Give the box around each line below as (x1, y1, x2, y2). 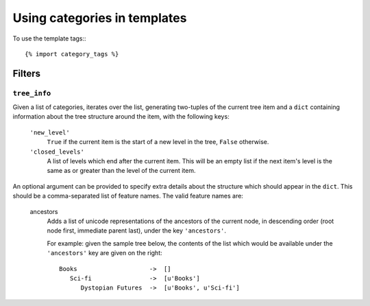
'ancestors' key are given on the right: (47, 249, 162, 257)
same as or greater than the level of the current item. (47, 167, 196, 175)
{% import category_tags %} (25, 50, 119, 58)
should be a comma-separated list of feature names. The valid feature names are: (12, 192, 243, 200)
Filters (12, 67, 41, 79)
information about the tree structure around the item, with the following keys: (12, 113, 230, 121)
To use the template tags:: (12, 34, 86, 43)
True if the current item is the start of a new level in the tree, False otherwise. (47, 138, 269, 146)
